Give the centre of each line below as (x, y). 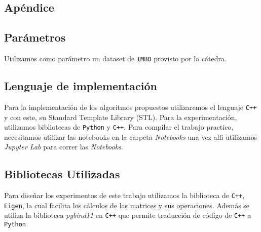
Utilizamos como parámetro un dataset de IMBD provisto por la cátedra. (115, 58)
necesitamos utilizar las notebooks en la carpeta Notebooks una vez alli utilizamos (131, 137)
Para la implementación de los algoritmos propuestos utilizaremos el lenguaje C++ (130, 107)
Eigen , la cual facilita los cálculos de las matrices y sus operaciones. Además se (127, 205)
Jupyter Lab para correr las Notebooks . (64, 147)
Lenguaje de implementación (81, 86)
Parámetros (35, 37)
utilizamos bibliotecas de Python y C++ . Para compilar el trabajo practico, (119, 127)
